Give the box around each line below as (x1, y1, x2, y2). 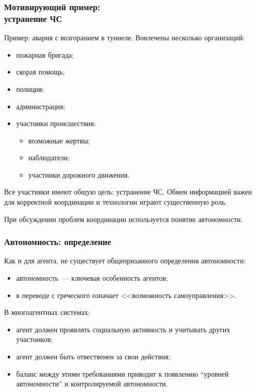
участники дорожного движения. (28, 169, 130, 180)
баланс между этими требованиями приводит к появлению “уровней (16, 368, 229, 379)
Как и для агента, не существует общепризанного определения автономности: (4, 255, 246, 266)
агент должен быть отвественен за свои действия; (16, 351, 171, 362)
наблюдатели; (28, 152, 70, 163)
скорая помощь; (16, 66, 65, 77)
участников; (16, 334, 53, 345)
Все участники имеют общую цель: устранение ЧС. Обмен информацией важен (4, 186, 252, 197)
